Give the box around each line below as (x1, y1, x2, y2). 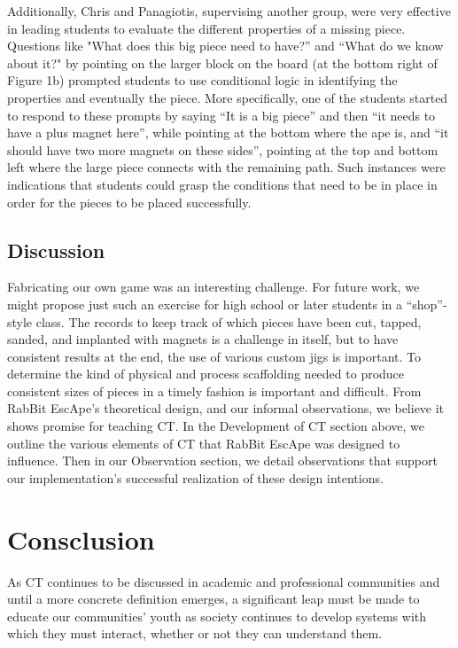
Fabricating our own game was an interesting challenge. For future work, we (7, 277, 420, 296)
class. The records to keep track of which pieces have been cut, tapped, (35, 312, 422, 331)
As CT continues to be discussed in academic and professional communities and (7, 572, 440, 590)
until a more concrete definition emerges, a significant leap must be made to (7, 589, 420, 608)
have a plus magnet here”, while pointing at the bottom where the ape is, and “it (7, 123, 449, 142)
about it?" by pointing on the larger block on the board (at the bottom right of (7, 53, 438, 72)
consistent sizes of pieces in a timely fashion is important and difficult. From (7, 381, 422, 400)
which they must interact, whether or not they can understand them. (7, 624, 383, 643)
